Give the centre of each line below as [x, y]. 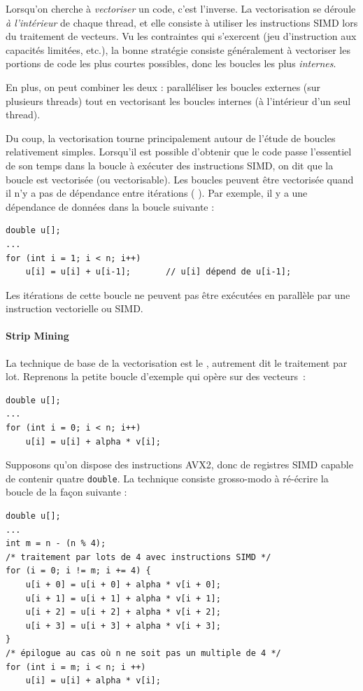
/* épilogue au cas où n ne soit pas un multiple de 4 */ [143, 654]
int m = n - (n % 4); [56, 544]
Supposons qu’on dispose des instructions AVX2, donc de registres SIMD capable [179, 465]
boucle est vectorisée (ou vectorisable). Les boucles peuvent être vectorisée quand [180, 179]
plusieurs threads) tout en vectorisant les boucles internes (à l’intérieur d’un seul [178, 100]
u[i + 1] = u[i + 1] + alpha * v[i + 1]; [123, 598]
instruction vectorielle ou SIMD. [74, 308]
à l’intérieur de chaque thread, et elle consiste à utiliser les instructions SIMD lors [182, 22]
